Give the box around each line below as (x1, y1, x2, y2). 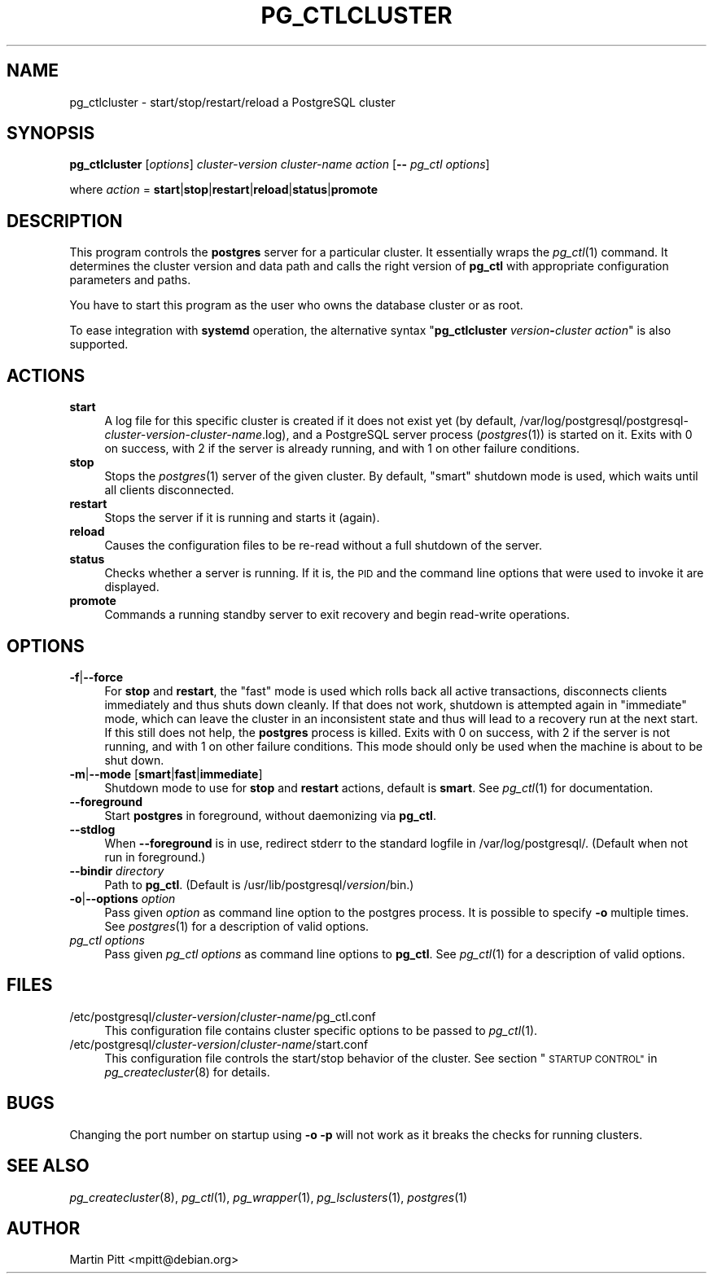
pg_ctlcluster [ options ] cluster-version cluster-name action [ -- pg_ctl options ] (69, 157, 490, 172)
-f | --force (69, 669, 124, 684)
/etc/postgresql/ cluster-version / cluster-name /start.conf (69, 1037, 369, 1051)
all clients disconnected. (104, 483, 234, 498)
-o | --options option (69, 891, 176, 905)
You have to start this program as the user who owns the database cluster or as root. (69, 298, 523, 313)
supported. (69, 337, 129, 352)
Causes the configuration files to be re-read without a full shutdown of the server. (104, 538, 542, 553)
